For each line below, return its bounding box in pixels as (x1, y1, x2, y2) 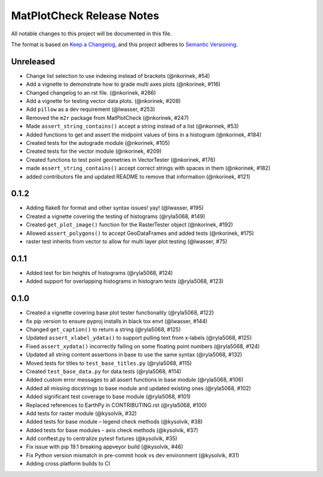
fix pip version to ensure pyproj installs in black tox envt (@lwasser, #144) (26, 318, 208, 325)
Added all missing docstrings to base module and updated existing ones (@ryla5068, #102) (26, 384, 251, 392)
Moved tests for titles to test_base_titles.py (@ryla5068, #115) (26, 360, 192, 367)
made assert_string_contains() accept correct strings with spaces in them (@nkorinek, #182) (26, 165, 271, 172)
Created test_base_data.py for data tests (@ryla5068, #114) (26, 367, 182, 375)
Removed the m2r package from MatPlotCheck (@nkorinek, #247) (26, 114, 189, 121)
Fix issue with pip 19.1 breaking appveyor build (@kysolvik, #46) (26, 443, 184, 451)
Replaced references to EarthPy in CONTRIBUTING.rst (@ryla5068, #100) (26, 401, 207, 409)
